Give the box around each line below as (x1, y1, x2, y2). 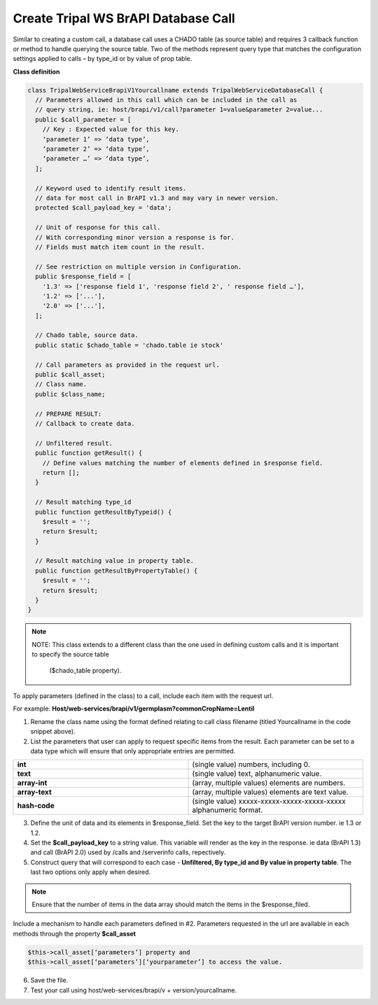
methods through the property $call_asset (13, 929, 136, 938)
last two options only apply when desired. (30, 868, 151, 876)
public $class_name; (35, 390, 106, 398)
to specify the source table (31, 650, 110, 659)
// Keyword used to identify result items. (35, 184, 187, 192)
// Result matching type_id (35, 498, 132, 506)
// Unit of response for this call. (35, 224, 161, 231)
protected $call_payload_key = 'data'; (35, 204, 172, 212)
